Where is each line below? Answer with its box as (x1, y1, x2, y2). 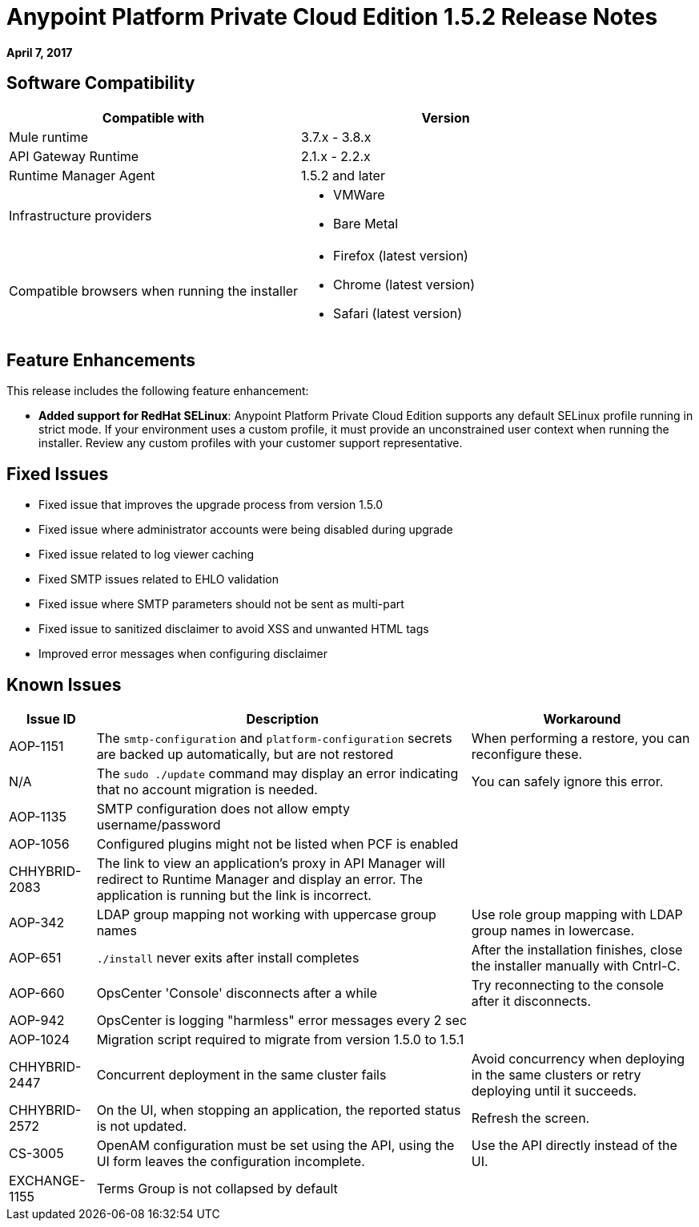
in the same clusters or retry (471, 1067, 641, 1084)
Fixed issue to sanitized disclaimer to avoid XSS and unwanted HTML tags (38, 622, 429, 636)
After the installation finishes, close (471, 942, 683, 959)
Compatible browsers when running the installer (9, 282, 299, 299)
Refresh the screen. (471, 1110, 590, 1127)
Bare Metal (333, 215, 399, 232)
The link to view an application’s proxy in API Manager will (96, 855, 445, 872)
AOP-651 (9, 950, 62, 967)
